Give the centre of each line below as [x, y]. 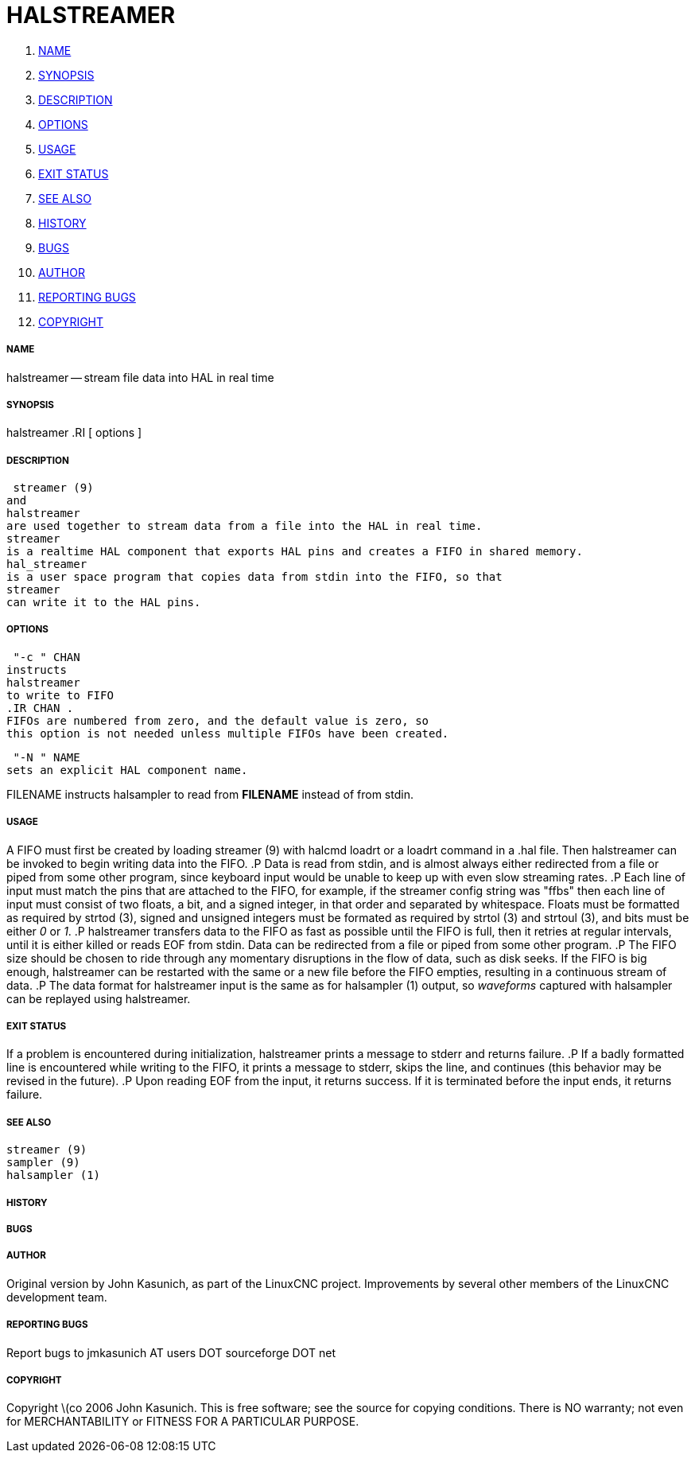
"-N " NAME [47, 757]
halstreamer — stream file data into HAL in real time [140, 377]
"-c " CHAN [47, 657]
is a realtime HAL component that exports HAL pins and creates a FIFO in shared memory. [295, 552]
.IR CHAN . [40, 708]
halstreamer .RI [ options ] [74, 433]
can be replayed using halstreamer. [99, 998]
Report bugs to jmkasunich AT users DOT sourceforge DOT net [171, 1352]
